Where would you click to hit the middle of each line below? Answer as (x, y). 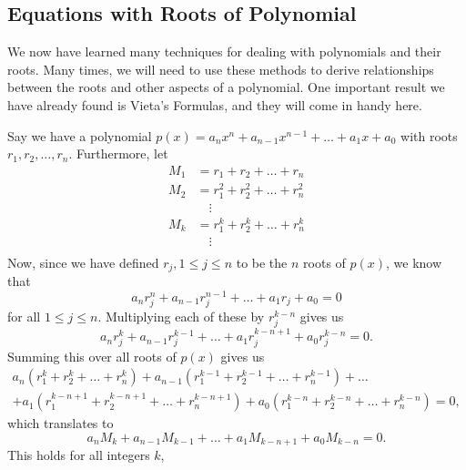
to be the (262, 262)
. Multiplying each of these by (181, 317)
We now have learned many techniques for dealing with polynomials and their (224, 51)
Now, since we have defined (83, 262)
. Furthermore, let (118, 153)
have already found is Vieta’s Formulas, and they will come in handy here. (215, 104)
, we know (414, 262)
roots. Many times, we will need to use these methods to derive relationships (221, 69)
